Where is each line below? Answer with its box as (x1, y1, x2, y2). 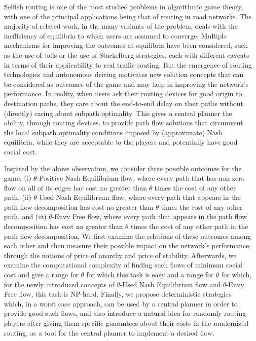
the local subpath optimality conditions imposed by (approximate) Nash (4, 127, 222, 137)
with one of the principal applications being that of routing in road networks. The (4, 11, 252, 21)
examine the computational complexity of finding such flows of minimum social (4, 260, 243, 270)
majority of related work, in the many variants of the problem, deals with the (4, 21, 238, 31)
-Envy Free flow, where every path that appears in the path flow (52, 211, 247, 222)
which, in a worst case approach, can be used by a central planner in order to (4, 298, 238, 308)
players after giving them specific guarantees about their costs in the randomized (4, 318, 249, 328)
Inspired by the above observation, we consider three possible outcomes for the (4, 163, 242, 173)
